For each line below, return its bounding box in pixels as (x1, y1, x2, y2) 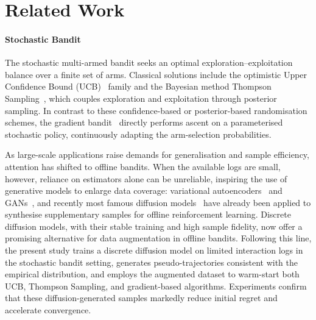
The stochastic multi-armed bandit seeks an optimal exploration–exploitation (5, 56, 293, 69)
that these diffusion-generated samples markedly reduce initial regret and (5, 291, 278, 304)
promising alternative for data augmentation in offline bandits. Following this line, (5, 232, 312, 244)
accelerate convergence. (5, 304, 91, 316)
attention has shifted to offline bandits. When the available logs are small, (5, 160, 281, 172)
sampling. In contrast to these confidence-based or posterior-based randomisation (5, 104, 307, 116)
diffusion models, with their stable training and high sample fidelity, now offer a (5, 219, 303, 232)
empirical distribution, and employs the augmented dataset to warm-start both (5, 268, 300, 280)
